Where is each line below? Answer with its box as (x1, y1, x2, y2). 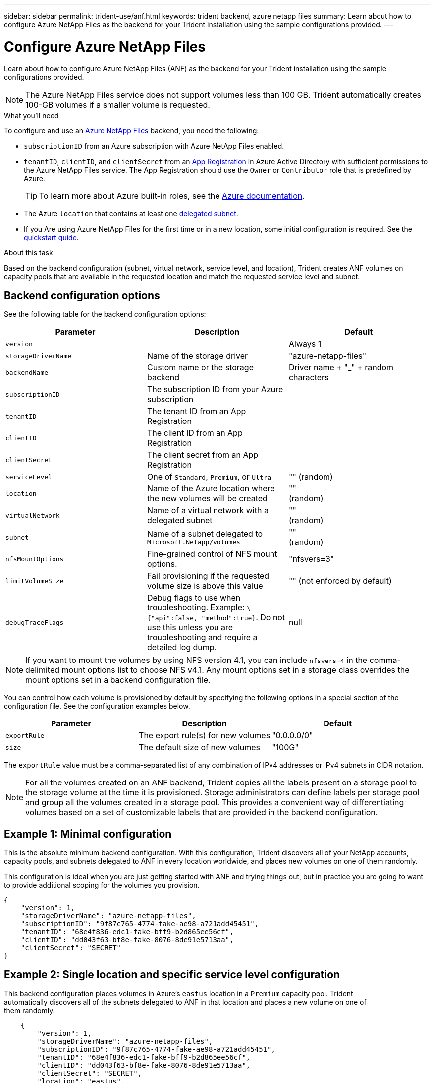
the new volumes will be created (147, 493, 268, 504)
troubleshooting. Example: (147, 602, 245, 613)
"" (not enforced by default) (288, 576, 392, 586)
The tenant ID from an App (147, 406, 246, 417)
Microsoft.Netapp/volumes (147, 538, 240, 546)
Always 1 (288, 339, 322, 349)
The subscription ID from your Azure (147, 384, 283, 395)
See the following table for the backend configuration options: (4, 310, 206, 319)
